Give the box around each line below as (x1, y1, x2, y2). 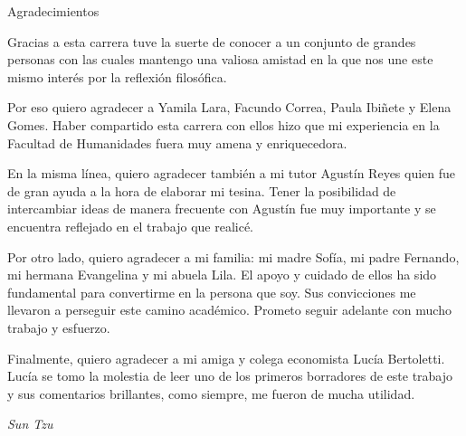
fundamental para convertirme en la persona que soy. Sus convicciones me (7, 282, 416, 301)
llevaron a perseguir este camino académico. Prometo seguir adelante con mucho (7, 300, 452, 319)
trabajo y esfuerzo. (7, 318, 110, 336)
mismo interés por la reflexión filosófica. (7, 67, 227, 86)
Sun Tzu (7, 414, 53, 433)
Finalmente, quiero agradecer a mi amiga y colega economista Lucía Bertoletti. (7, 348, 445, 367)
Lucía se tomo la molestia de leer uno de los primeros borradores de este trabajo (7, 366, 453, 385)
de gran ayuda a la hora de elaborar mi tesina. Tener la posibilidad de (7, 181, 396, 200)
